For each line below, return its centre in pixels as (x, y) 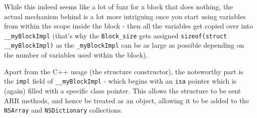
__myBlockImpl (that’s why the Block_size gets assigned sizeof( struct (116, 35)
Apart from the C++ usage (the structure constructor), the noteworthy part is (124, 71)
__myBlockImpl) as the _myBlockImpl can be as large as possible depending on (124, 45)
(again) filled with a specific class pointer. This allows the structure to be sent (123, 90)
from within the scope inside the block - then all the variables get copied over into (128, 26)
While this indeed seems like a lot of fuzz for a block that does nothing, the (119, 6)
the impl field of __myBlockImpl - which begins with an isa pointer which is (120, 81)
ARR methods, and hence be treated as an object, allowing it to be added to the (127, 100)
